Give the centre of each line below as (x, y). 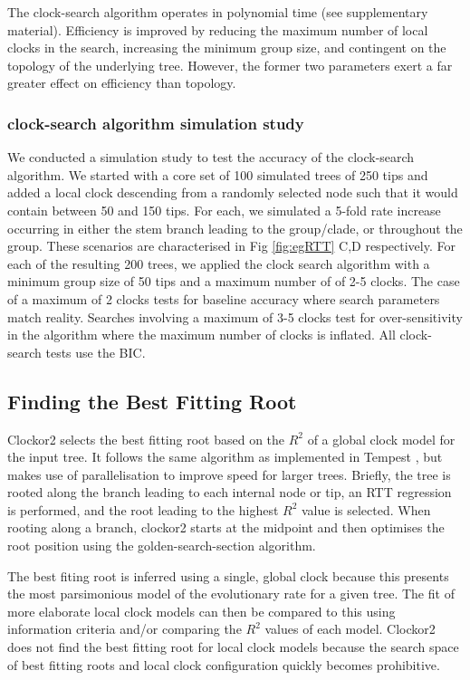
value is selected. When (366, 509)
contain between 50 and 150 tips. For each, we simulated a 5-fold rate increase (224, 210)
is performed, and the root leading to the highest (143, 509)
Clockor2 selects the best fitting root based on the (146, 439)
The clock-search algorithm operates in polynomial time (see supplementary (218, 12)
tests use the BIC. (96, 352)
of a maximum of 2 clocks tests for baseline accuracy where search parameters (224, 298)
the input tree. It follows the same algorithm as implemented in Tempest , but (225, 457)
